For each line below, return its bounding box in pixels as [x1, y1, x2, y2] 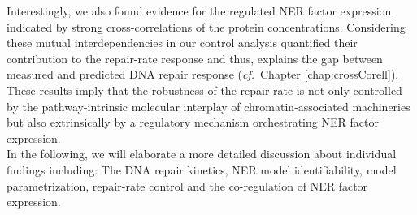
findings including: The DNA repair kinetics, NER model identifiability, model [7, 161, 397, 178]
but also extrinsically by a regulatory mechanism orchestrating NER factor [7, 114, 379, 131]
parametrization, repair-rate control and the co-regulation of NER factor [7, 177, 368, 194]
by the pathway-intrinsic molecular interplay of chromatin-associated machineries [7, 97, 410, 114]
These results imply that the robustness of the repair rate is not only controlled [7, 81, 402, 98]
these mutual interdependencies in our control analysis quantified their [7, 34, 358, 51]
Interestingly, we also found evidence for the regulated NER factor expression [7, 2, 392, 19]
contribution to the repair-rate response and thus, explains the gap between [7, 49, 383, 67]
